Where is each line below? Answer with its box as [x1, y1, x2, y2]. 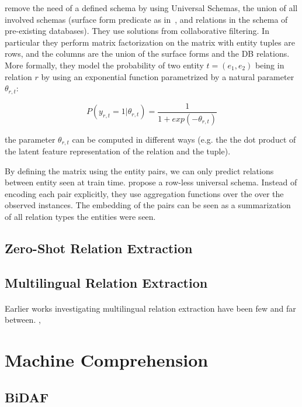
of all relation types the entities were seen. [5, 210, 156, 222]
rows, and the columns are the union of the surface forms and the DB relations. [5, 47, 290, 60]
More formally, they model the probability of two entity [5, 58, 204, 71]
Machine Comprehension [5, 348, 209, 372]
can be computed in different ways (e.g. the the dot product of [72, 133, 296, 145]
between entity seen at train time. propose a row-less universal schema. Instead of [5, 176, 297, 188]
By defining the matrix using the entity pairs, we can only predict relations [5, 164, 274, 177]
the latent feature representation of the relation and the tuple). [5, 144, 231, 157]
